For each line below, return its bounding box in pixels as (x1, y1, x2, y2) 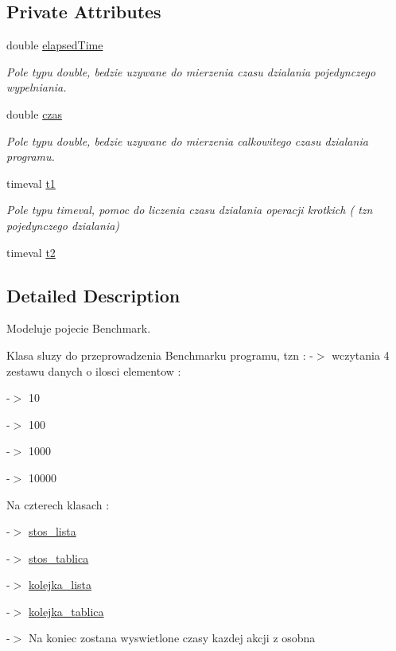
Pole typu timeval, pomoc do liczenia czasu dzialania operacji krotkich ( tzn (6, 201, 373, 218)
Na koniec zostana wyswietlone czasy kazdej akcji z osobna (28, 630, 316, 646)
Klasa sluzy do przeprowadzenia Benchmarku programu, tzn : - (6, 346, 313, 363)
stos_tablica (29, 549, 89, 566)
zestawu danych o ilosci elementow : (6, 362, 181, 379)
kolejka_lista (29, 576, 92, 593)
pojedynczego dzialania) (6, 216, 120, 233)
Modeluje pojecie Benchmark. (6, 320, 151, 337)
